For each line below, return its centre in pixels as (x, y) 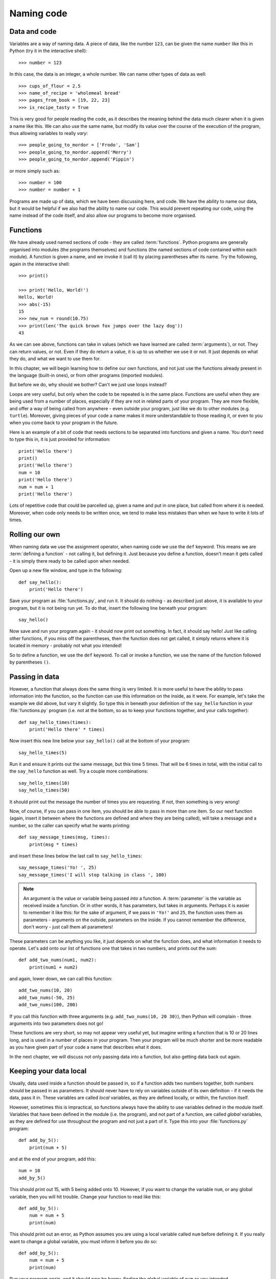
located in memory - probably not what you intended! (66, 646)
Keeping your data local (48, 1071)
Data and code (33, 31)
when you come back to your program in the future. (64, 423)
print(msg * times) (53, 844)
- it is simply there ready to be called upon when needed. (70, 561)
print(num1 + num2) (53, 967)
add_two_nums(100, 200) (48, 1005)
